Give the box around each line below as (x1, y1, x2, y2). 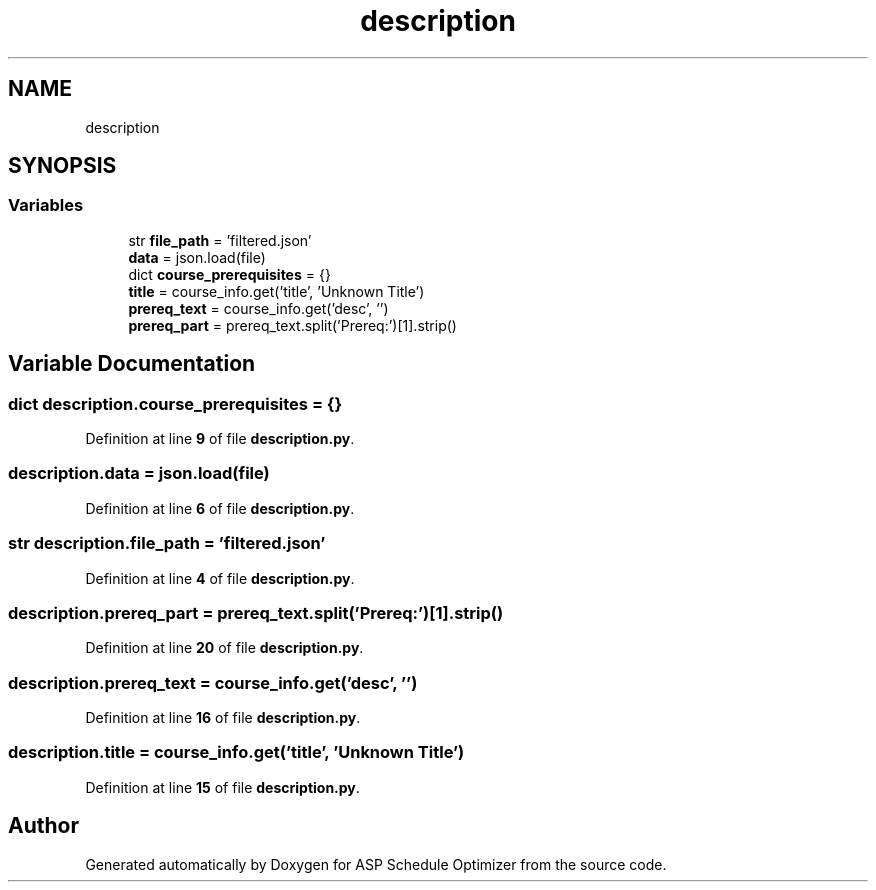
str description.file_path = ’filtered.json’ (8, 533, 326, 554)
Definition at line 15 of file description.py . (85, 778, 360, 796)
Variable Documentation (8, 351, 256, 377)
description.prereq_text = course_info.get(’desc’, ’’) (8, 672, 418, 693)
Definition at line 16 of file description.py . (85, 709, 361, 727)
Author (8, 813, 79, 839)
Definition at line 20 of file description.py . (85, 639, 364, 657)
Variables (8, 195, 84, 216)
